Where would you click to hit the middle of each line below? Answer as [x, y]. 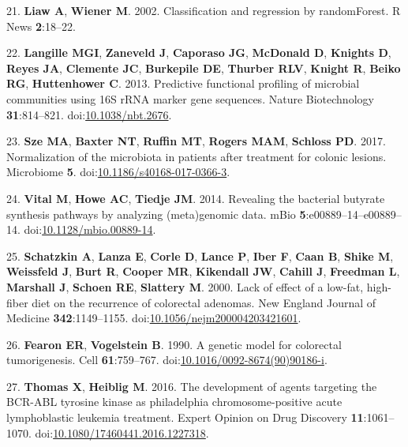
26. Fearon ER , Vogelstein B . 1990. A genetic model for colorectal [174, 344]
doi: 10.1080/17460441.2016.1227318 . [122, 432]
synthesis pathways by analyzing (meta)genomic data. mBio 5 [156, 214]
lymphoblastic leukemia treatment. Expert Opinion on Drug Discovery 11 [185, 417]
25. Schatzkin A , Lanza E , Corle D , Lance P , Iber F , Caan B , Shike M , [200, 255]
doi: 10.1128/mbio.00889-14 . [90, 229]
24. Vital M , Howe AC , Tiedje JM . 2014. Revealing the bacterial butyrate [196, 198]
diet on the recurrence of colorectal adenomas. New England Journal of [204, 302]
